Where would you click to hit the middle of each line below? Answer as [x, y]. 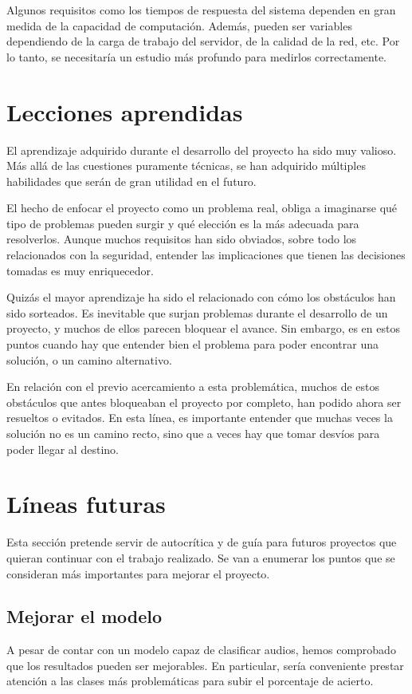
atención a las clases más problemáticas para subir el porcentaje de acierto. [190, 681]
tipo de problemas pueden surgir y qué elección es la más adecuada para [183, 223]
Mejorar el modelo [84, 616]
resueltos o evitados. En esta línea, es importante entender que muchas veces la [200, 418]
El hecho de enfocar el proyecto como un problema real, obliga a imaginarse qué [202, 208]
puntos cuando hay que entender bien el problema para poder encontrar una [193, 344]
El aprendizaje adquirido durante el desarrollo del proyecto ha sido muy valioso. [202, 150]
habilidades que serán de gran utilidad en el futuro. [131, 181]
